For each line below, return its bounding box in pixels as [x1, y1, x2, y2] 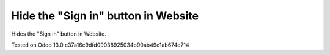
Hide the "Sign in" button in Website [11, 9, 199, 22]
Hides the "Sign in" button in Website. [11, 30, 106, 37]
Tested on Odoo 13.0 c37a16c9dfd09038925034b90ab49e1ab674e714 [11, 41, 189, 48]
